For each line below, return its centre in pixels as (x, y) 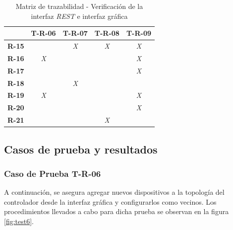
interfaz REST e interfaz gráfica (79, 16)
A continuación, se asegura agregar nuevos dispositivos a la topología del (114, 192)
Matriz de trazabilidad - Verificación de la (79, 6)
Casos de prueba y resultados (81, 149)
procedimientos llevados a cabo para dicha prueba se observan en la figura (116, 211)
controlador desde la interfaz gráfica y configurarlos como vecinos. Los (110, 201)
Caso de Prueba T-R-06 (53, 173)
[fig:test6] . (19, 221)
